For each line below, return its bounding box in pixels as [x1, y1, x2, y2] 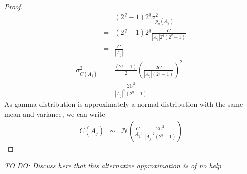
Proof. [4, 1, 23, 11]
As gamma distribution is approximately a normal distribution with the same [4, 98, 243, 109]
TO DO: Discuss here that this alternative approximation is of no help [4, 160, 221, 170]
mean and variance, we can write [4, 108, 105, 119]
